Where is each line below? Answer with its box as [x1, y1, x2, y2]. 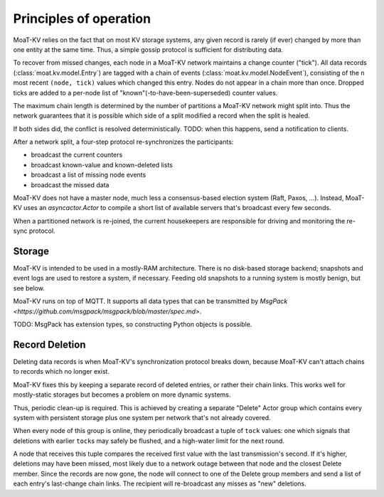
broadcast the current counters [31, 150, 123, 159]
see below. [13, 283, 46, 292]
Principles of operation [13, 11, 151, 26]
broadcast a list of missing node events [31, 171, 146, 179]
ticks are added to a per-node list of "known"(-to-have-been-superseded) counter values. [13, 88, 278, 97]
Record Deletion [13, 338, 86, 350]
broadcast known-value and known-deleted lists [31, 160, 174, 169]
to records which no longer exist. [13, 367, 110, 376]
